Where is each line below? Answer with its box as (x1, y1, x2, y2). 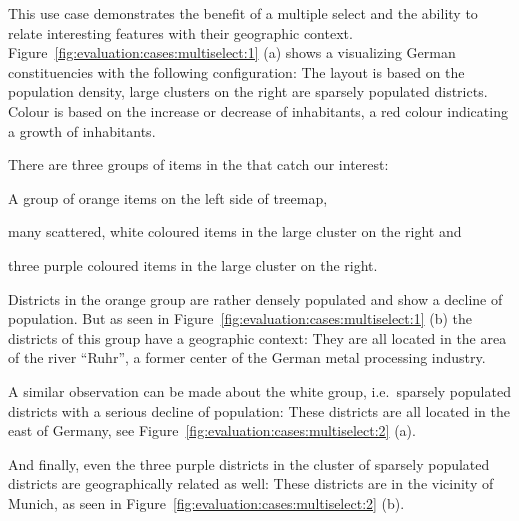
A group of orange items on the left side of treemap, (8, 187, 328, 208)
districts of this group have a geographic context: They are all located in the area (8, 327, 507, 348)
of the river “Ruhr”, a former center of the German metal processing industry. (8, 347, 486, 368)
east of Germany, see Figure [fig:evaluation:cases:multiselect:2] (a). (8, 420, 416, 441)
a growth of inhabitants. (8, 120, 156, 141)
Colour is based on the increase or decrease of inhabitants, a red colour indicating (8, 100, 508, 121)
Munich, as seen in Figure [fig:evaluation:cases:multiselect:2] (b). (8, 492, 405, 513)
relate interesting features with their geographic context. (8, 22, 353, 43)
